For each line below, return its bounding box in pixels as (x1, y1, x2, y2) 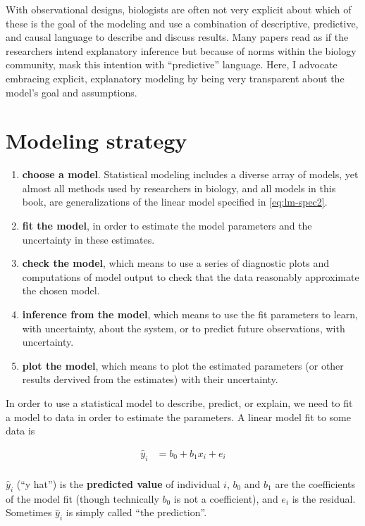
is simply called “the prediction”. (66, 505, 207, 520)
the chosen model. (22, 283, 100, 298)
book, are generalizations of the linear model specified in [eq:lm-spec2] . (22, 194, 328, 209)
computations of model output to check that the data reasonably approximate (22, 269, 359, 284)
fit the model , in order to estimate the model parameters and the (22, 218, 312, 233)
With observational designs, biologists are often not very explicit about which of (6, 2, 352, 16)
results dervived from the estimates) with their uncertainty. (22, 372, 278, 387)
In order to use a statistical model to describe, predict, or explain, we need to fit (6, 396, 353, 410)
